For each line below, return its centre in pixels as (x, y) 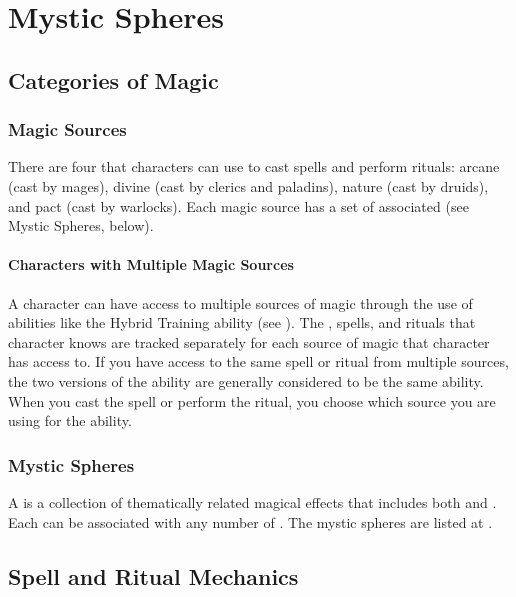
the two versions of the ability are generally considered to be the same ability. (246, 380)
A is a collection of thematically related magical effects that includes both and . (252, 501)
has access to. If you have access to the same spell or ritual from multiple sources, (258, 361)
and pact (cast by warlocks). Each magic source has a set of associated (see (238, 205)
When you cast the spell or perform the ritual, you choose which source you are (252, 400)
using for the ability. (70, 420)
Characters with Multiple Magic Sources (151, 264)
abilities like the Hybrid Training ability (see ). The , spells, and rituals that (242, 322)
